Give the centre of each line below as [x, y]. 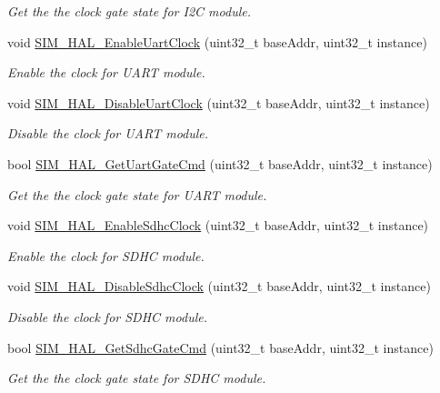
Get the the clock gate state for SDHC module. [137, 378]
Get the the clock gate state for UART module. [137, 194]
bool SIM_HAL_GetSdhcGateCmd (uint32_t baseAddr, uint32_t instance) [220, 347]
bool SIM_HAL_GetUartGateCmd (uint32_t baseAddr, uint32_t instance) [220, 163]
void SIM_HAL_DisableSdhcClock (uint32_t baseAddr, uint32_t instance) [219, 286]
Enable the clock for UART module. [106, 72]
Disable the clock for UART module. [108, 133]
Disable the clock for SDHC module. [107, 316]
